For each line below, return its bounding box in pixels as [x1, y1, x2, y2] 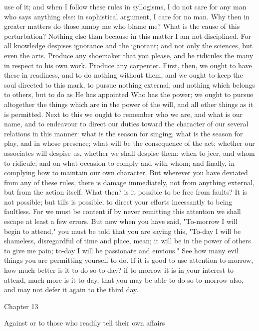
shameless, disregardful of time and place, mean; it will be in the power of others [4, 235, 251, 246]
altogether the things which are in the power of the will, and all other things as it [4, 99, 254, 109]
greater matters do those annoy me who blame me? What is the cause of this [4, 21, 240, 31]
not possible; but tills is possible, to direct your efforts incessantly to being [4, 196, 233, 207]
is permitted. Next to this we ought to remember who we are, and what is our [4, 109, 243, 119]
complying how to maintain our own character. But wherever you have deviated [4, 167, 248, 178]
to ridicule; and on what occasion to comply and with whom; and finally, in [4, 157, 235, 168]
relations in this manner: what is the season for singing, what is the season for [4, 128, 243, 138]
